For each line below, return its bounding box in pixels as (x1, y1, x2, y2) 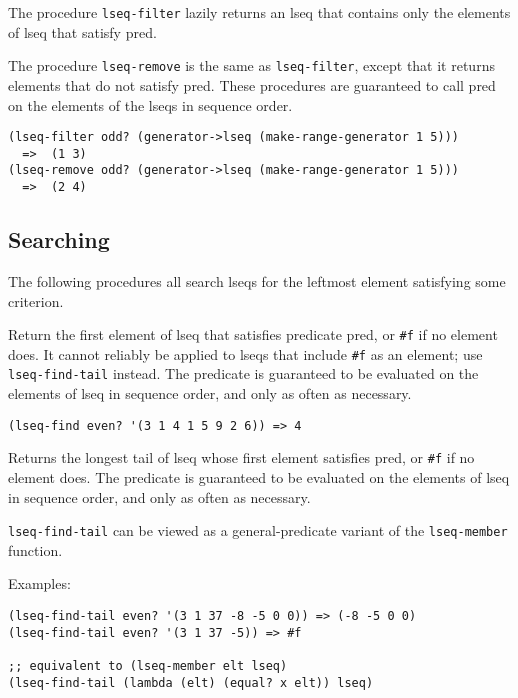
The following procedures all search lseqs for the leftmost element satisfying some (8, 270, 506, 291)
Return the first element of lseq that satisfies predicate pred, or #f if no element (8, 324, 498, 345)
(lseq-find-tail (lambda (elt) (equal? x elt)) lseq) (8, 675, 374, 690)
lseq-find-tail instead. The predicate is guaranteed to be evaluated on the (8, 363, 479, 384)
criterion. (8, 290, 64, 311)
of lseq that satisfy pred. (8, 21, 157, 42)
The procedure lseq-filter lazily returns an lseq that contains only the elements (8, 2, 511, 22)
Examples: (8, 573, 71, 594)
